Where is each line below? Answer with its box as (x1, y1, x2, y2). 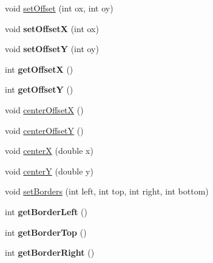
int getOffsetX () (5, 62, 73, 75)
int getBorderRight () (5, 246, 95, 259)
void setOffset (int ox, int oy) (5, 2, 113, 14)
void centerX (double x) (5, 144, 93, 157)
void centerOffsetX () (5, 103, 84, 116)
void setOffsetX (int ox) (5, 22, 99, 35)
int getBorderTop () (5, 225, 87, 238)
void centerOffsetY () (5, 124, 84, 136)
